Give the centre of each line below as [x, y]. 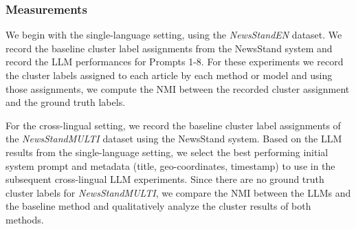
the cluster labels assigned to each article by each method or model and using [169, 75]
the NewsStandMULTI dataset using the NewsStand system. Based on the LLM [174, 139]
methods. [25, 219]
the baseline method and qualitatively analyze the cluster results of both [158, 206]
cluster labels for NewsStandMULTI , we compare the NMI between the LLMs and [178, 192]
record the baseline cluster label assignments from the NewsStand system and [169, 48]
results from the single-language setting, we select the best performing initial [167, 152]
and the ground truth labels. [66, 102]
